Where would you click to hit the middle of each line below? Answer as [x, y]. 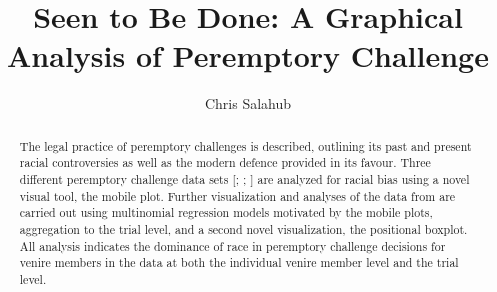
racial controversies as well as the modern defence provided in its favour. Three [225, 162]
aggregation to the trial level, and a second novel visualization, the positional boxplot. [243, 228]
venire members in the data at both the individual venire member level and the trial [239, 262]
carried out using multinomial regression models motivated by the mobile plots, [226, 212]
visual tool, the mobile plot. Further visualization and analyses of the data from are [237, 195]
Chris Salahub [248, 103]
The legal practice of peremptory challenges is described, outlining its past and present [245, 145]
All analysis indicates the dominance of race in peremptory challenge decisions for [232, 245]
